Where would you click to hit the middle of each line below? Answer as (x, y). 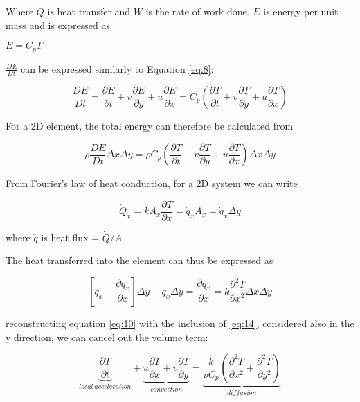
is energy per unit (301, 11)
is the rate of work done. (198, 11)
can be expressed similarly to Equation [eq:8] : (117, 68)
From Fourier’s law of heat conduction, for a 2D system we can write (152, 183)
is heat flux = (70, 237)
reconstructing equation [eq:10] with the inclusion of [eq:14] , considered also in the (180, 323)
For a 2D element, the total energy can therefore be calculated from (150, 126)
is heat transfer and (89, 11)
